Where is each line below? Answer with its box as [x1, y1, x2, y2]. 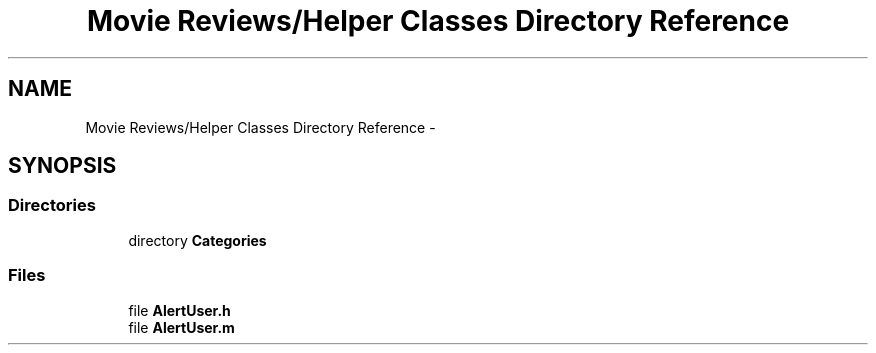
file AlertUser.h [128, 301, 231, 319]
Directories [8, 195, 96, 216]
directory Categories [128, 231, 267, 249]
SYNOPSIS [8, 153, 117, 179]
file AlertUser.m [128, 318, 235, 336]
